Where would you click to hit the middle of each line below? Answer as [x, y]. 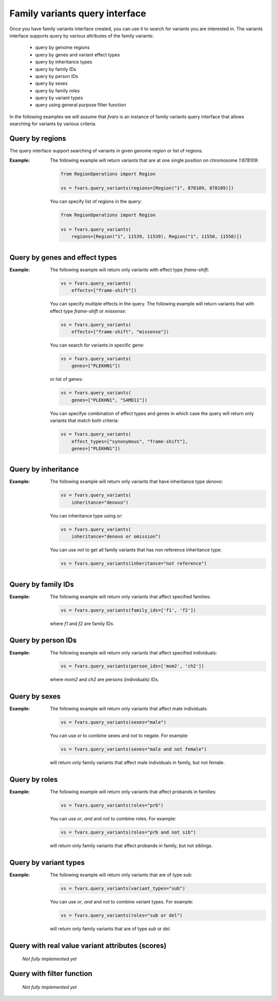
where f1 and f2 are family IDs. [82, 623]
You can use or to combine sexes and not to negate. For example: [119, 736]
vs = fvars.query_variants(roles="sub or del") [122, 916]
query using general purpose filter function [81, 105]
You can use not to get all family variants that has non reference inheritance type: [136, 550]
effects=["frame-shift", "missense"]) [120, 332]
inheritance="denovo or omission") [116, 537]
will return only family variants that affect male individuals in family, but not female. [137, 763]
